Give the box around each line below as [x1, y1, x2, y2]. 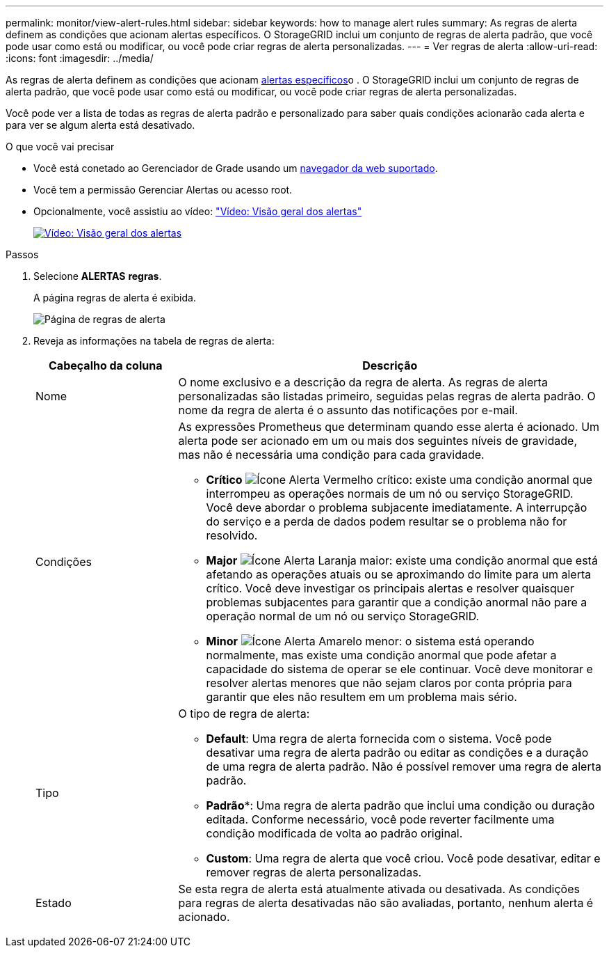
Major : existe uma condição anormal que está [206, 553, 598, 567]
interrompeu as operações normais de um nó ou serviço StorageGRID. [206, 487, 574, 501]
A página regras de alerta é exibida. [33, 292, 196, 304]
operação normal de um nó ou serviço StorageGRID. [206, 609, 480, 623]
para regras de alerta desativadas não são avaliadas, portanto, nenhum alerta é [178, 896, 594, 910]
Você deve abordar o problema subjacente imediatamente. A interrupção [206, 501, 587, 514]
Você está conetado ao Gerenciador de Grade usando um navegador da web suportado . [33, 162, 438, 174]
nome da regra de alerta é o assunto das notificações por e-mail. [178, 403, 518, 417]
